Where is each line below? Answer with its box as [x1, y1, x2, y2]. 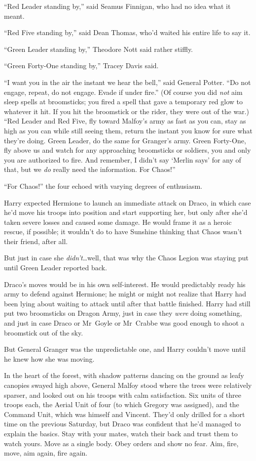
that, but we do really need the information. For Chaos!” [4, 164, 176, 174]
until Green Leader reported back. [4, 262, 107, 273]
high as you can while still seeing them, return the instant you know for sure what [4, 125, 253, 135]
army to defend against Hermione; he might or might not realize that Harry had [4, 289, 247, 299]
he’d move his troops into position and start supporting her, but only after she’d [4, 207, 248, 217]
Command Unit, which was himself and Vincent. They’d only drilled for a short [4, 409, 245, 419]
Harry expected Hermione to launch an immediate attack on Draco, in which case [4, 197, 251, 208]
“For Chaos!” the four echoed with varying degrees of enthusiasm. [4, 180, 202, 191]
